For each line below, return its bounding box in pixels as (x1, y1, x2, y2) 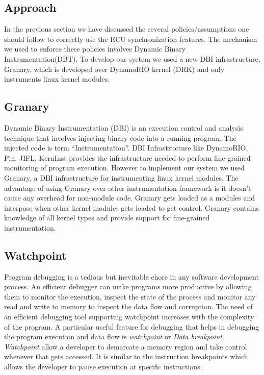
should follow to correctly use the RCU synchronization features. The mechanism (4, 33, 257, 44)
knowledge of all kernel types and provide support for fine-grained (4, 212, 210, 223)
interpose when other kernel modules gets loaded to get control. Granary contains (4, 202, 259, 213)
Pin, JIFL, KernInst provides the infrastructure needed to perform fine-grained (4, 152, 251, 163)
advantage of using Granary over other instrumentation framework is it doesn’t (4, 182, 251, 193)
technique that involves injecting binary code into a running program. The (4, 132, 236, 143)
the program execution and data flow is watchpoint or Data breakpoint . (4, 331, 224, 342)
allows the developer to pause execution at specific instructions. (4, 361, 202, 372)
